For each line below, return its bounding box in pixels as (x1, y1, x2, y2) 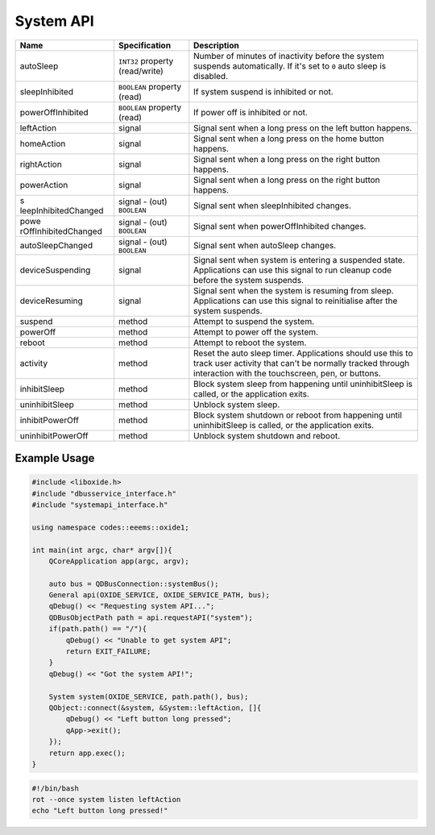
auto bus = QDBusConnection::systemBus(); (48, 579, 219, 588)
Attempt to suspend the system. (193, 315, 314, 326)
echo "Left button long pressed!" (31, 806, 168, 816)
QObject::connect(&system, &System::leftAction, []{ (48, 703, 262, 712)
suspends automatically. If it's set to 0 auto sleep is (193, 60, 387, 72)
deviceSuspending (19, 264, 91, 276)
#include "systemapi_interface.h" (31, 500, 168, 509)
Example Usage (14, 451, 95, 465)
